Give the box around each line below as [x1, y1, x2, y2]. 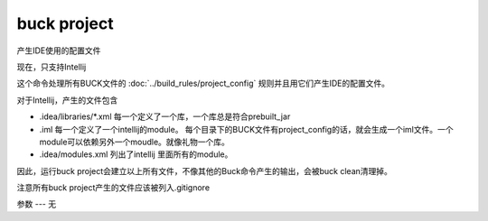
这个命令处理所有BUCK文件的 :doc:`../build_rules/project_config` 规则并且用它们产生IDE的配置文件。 [16, 78, 390, 89]
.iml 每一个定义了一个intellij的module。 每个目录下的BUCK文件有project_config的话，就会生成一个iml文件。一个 [39, 124, 454, 134]
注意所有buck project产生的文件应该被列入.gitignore [16, 182, 211, 193]
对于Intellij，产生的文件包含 [16, 95, 118, 106]
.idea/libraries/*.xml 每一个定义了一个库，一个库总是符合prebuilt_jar [39, 111, 291, 122]
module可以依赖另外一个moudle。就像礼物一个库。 [39, 136, 230, 147]
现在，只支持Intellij [16, 61, 87, 72]
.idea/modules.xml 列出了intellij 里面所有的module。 [39, 149, 233, 160]
